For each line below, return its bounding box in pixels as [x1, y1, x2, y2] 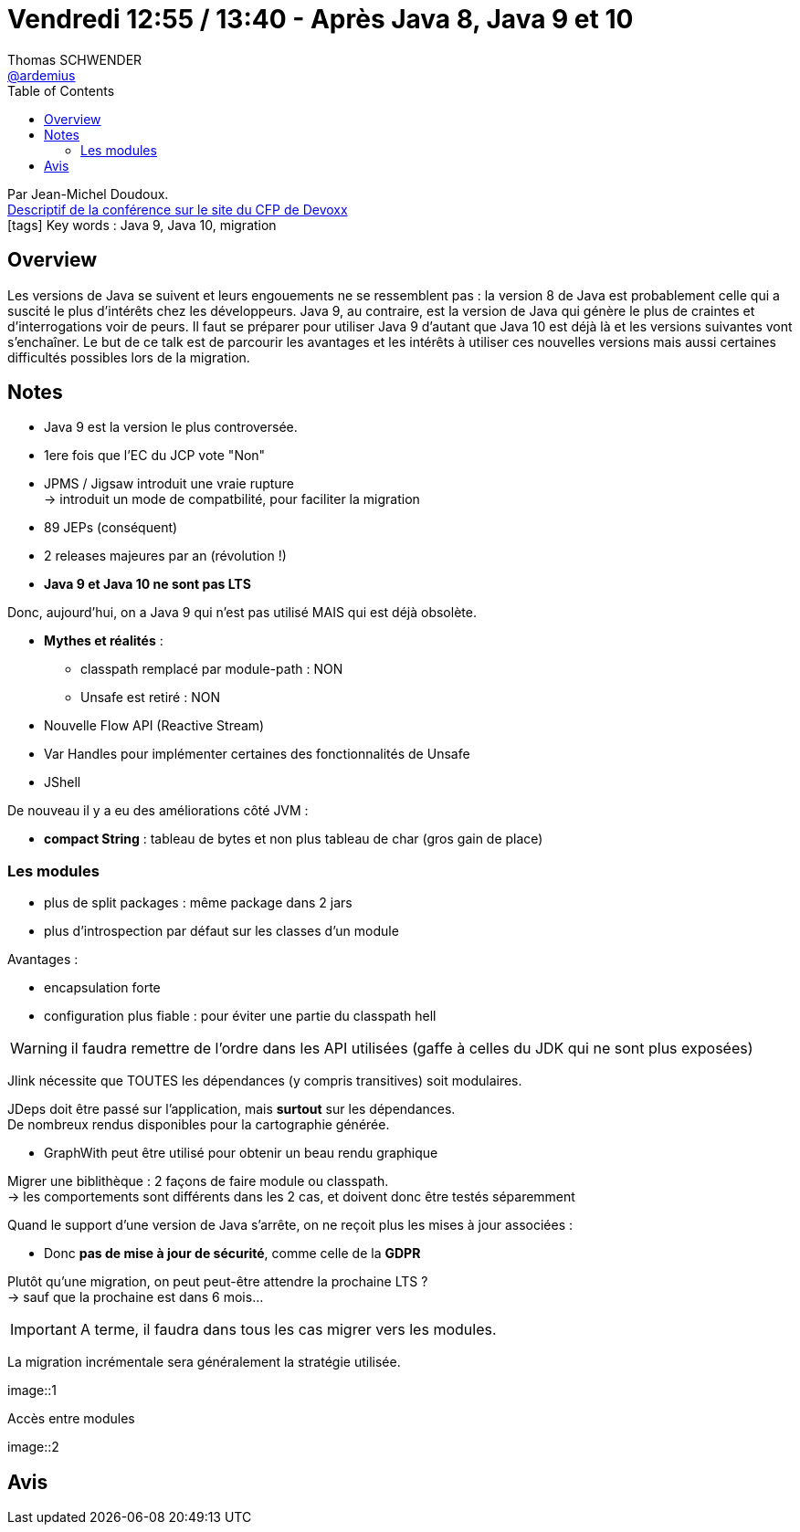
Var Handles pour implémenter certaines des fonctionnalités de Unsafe [44, 746, 470, 762]
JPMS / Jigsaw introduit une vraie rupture [44, 476, 294, 492]
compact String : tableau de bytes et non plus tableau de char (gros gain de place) [44, 831, 543, 847]
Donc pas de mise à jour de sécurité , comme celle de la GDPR [44, 1245, 421, 1262]
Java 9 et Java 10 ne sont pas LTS [44, 576, 251, 593]
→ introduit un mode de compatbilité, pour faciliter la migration [44, 491, 420, 508]
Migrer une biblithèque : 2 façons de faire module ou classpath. [7, 1173, 389, 1190]
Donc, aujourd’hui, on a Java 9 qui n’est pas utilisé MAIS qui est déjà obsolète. [7, 604, 477, 621]
